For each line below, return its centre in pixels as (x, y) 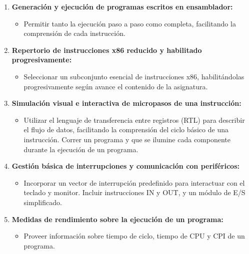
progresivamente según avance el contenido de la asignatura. (116, 86)
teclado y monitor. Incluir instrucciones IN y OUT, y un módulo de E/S (134, 192)
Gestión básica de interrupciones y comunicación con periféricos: (125, 166)
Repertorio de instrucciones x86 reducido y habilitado (107, 50)
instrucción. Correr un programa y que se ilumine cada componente (127, 139)
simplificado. (43, 202)
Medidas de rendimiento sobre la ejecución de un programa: (117, 219)
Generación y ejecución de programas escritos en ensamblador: (122, 6)
